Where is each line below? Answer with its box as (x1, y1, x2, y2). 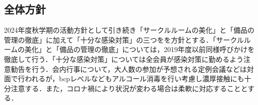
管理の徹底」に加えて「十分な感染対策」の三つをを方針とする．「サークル (4, 34, 244, 45)
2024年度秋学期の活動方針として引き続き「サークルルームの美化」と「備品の (4, 25, 255, 35)
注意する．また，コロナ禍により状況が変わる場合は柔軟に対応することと (10, 83, 248, 93)
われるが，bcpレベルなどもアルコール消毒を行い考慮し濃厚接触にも (24, 73, 245, 84)
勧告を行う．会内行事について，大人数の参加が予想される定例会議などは (10, 63, 247, 74)
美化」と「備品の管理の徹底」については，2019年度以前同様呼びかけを (24, 44, 255, 54)
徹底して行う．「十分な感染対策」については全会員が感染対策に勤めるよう (4, 53, 244, 64)
